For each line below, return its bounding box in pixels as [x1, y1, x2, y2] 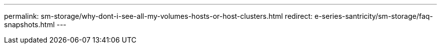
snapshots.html [4, 20, 55, 29]
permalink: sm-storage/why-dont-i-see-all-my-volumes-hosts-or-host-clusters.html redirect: [4, 12, 313, 20]
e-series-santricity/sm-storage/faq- [314, 12, 433, 20]
